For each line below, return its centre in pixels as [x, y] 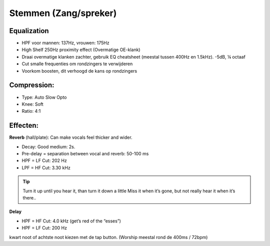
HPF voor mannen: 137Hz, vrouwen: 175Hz [65, 43]
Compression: [32, 85]
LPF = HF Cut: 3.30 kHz [46, 167]
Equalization [29, 31]
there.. [29, 197]
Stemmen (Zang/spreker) [63, 13]
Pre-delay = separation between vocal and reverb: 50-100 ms [85, 154]
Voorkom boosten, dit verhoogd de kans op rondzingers [79, 71]
